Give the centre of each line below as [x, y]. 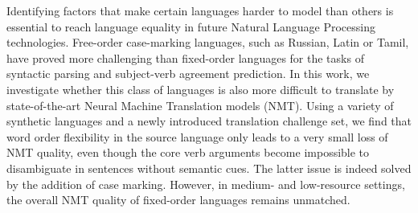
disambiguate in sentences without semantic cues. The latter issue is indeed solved [209, 168]
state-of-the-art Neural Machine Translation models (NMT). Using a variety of [200, 105]
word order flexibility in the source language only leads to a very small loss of [197, 136]
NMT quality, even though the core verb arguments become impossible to [188, 152]
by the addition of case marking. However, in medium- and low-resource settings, [206, 184]
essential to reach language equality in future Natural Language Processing [191, 26]
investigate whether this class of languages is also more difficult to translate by [201, 89]
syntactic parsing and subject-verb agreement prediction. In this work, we [188, 74]
